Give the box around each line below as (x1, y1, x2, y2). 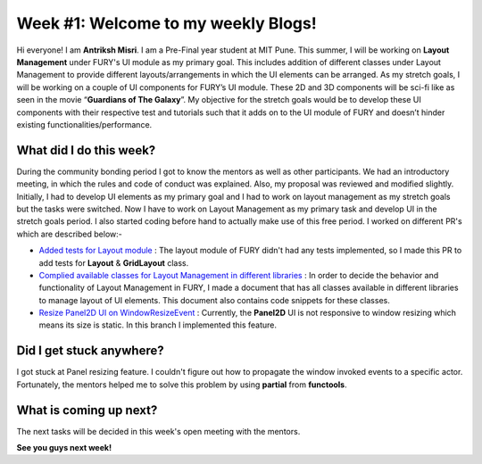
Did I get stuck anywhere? (16, 344, 164, 359)
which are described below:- (16, 228, 122, 239)
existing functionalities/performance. (16, 119, 153, 129)
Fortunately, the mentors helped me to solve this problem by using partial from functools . (16, 379, 347, 390)
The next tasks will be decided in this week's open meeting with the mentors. (16, 426, 301, 436)
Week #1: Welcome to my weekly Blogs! (16, 13, 317, 33)
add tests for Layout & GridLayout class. (38, 257, 189, 268)
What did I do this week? (16, 143, 156, 158)
